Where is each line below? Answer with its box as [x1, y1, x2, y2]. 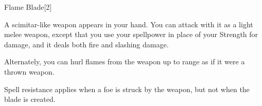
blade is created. [4, 94, 56, 104]
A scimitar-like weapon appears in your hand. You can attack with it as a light [4, 19, 253, 29]
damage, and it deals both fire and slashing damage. [4, 39, 169, 49]
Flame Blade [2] [4, 2, 52, 12]
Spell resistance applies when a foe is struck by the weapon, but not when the [4, 83, 250, 94]
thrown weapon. [4, 66, 55, 77]
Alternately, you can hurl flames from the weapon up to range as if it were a [4, 56, 245, 67]
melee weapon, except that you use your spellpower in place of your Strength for [4, 29, 258, 40]
